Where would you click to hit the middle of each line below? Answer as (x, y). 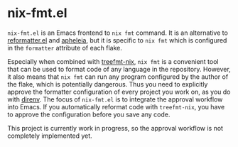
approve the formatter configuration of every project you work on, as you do (119, 92)
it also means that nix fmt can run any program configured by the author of (118, 77)
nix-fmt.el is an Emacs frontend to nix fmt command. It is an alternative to (118, 33)
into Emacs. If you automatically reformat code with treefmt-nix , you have (116, 107)
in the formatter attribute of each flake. (65, 48)
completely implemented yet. (50, 136)
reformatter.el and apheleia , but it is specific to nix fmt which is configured (117, 40)
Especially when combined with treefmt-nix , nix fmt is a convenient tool (113, 61)
